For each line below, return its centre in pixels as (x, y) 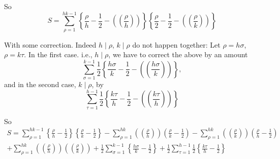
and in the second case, (40, 84)
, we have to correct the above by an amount (178, 54)
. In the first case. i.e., (58, 54)
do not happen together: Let (176, 44)
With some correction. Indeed (50, 44)
